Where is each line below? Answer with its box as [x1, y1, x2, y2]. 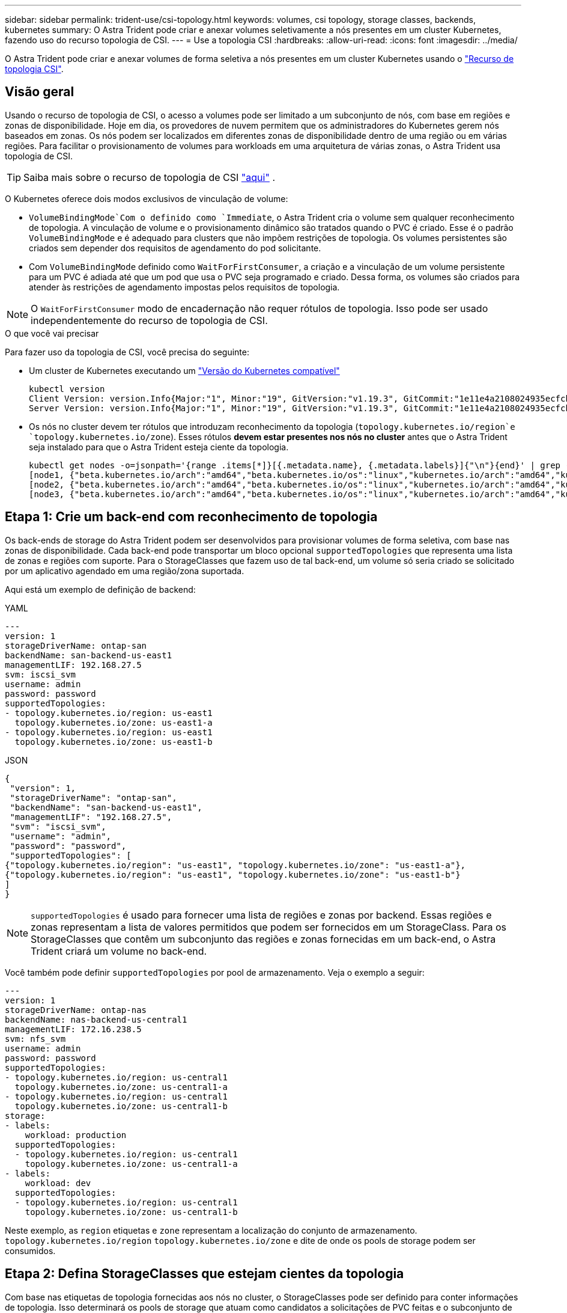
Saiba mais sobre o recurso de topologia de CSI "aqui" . [23, 171, 275, 183]
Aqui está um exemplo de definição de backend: [5, 584, 196, 595]
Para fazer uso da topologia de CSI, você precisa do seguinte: [5, 346, 249, 357]
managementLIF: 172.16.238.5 [5, 1024, 142, 1034]
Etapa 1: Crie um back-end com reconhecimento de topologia [5, 509, 378, 525]
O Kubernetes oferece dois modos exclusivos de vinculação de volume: [5, 193, 288, 204]
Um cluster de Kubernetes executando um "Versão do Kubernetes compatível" [29, 365, 340, 376]
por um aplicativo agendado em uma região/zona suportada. [5, 565, 244, 576]
